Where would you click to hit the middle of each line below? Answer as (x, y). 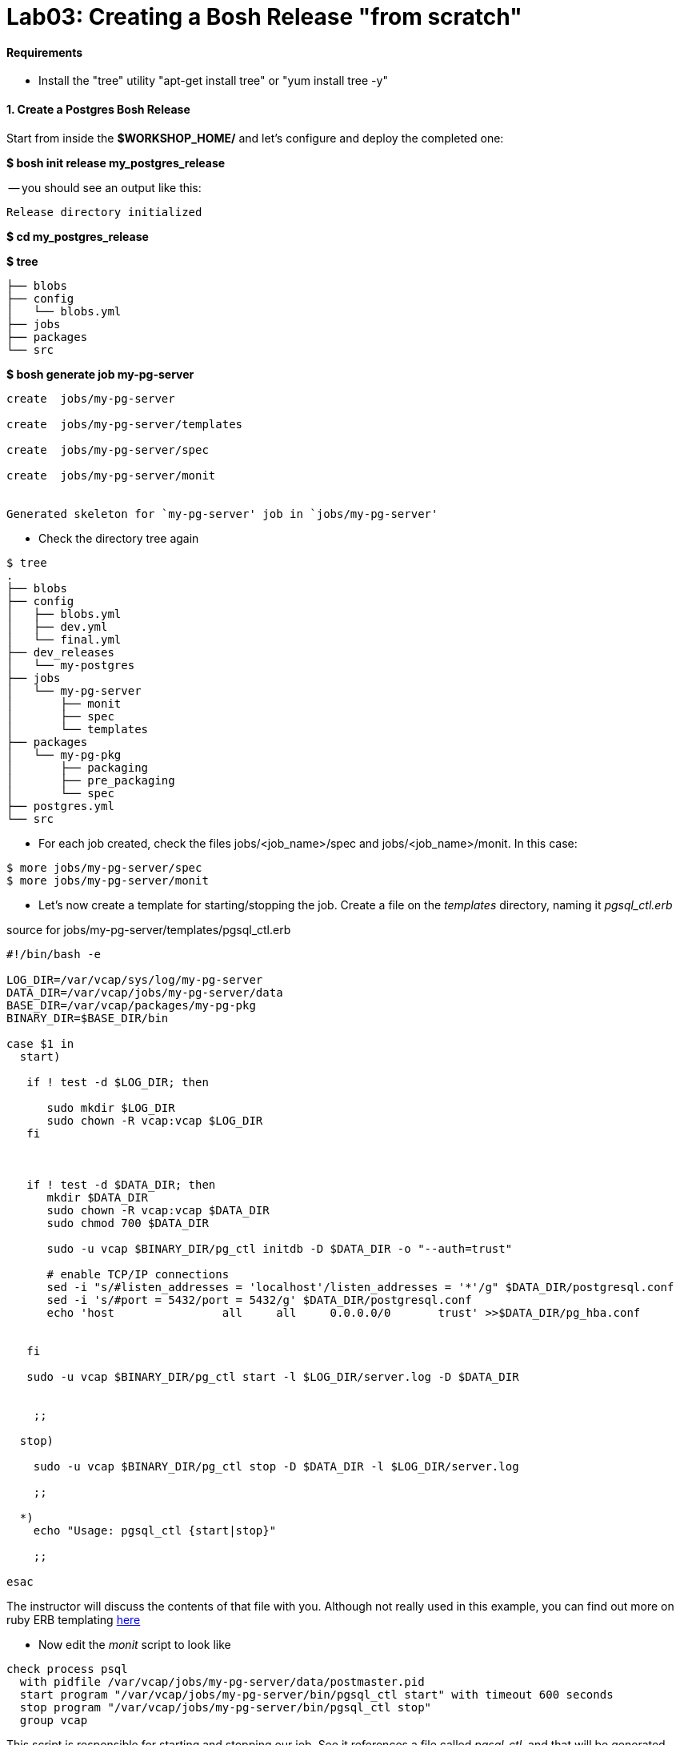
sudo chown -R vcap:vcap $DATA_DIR (158, 1210)
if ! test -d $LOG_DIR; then (118, 1082)
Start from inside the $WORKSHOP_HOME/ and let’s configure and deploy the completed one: (255, 138)
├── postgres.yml (60, 806)
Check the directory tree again (119, 538)
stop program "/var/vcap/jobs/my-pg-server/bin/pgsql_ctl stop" (226, 1707)
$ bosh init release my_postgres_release (116, 162)
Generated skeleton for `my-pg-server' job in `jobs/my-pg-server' (222, 513)
